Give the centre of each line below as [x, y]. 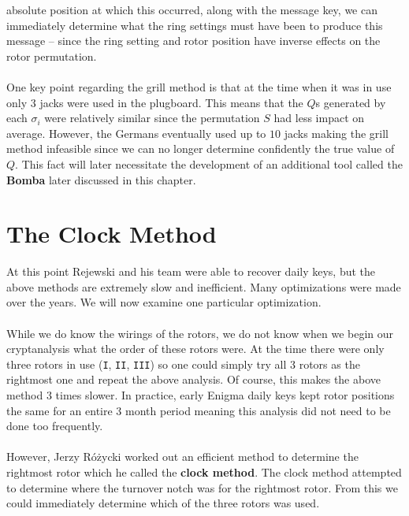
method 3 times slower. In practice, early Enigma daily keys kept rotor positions [201, 395]
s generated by [351, 102]
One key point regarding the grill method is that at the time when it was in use [199, 86]
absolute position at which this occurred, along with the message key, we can [192, 9]
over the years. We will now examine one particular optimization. [164, 302]
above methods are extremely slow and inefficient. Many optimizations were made [204, 286]
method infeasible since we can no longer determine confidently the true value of [201, 148]
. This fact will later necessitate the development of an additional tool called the [209, 163]
